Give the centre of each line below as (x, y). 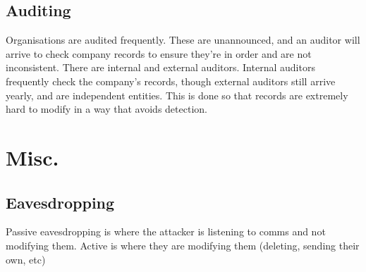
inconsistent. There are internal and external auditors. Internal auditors (160, 67)
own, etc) (26, 259)
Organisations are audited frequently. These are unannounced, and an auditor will (183, 40)
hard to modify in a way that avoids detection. (106, 109)
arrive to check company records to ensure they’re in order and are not (159, 53)
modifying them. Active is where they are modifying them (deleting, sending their (183, 245)
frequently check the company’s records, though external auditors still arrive (171, 81)
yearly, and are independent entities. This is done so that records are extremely (177, 95)
